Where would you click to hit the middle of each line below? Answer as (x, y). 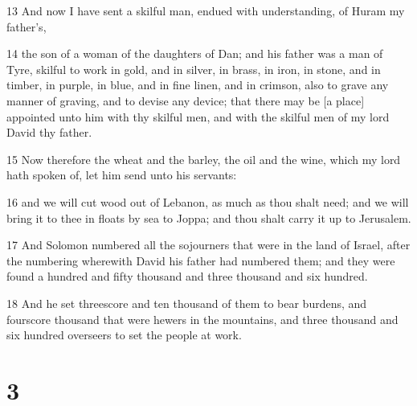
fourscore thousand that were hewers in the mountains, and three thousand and (202, 319)
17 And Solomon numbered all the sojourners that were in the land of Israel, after (208, 245)
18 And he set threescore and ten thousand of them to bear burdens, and (187, 303)
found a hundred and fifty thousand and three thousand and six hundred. (187, 276)
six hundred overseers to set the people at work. (124, 335)
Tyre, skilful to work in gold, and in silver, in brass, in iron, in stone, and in (194, 69)
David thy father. (49, 132)
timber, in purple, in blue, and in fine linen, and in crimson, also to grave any (198, 85)
